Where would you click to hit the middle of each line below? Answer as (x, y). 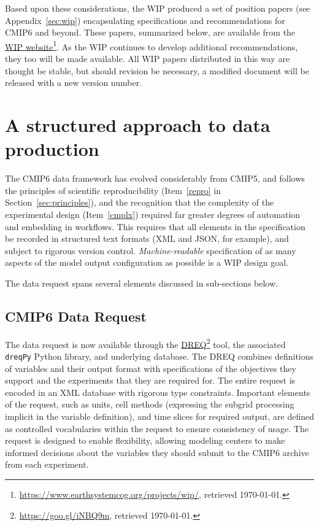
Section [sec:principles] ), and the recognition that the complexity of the (140, 202)
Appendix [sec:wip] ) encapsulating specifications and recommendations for (145, 20)
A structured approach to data (138, 125)
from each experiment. (47, 464)
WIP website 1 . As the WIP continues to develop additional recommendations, (152, 45)
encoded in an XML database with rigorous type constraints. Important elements (158, 392)
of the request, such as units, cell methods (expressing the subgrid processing (150, 404)
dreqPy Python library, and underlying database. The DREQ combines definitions (159, 356)
